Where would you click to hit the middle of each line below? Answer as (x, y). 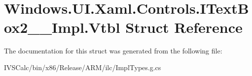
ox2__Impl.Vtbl (62, 27)
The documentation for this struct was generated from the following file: (113, 51)
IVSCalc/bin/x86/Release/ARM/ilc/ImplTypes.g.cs (83, 67)
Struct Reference (184, 27)
